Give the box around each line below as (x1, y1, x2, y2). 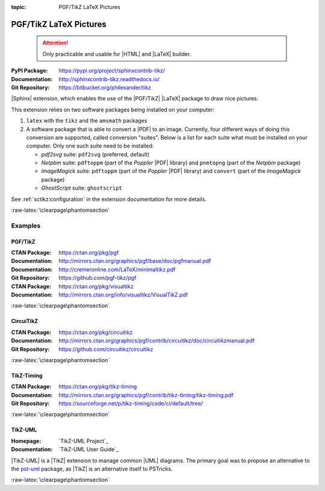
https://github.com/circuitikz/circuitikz (58, 345, 153, 353)
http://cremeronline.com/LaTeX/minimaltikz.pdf (58, 265, 176, 273)
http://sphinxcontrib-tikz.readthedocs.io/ (58, 75, 160, 82)
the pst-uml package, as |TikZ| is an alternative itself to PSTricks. (11, 465, 173, 472)
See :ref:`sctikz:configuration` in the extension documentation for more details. (11, 196, 207, 203)
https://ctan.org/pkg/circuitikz (58, 329, 133, 336)
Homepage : (11, 437, 42, 445)
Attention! (42, 39, 69, 46)
